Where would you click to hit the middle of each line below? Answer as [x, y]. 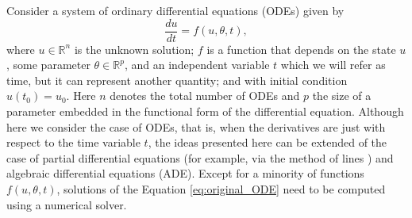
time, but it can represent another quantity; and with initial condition [177, 80]
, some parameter [48, 65]
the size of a [342, 96]
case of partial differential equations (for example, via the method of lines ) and [200, 157]
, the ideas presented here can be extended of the [268, 142]
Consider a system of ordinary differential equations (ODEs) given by [175, 10]
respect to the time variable [73, 142]
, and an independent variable [197, 65]
